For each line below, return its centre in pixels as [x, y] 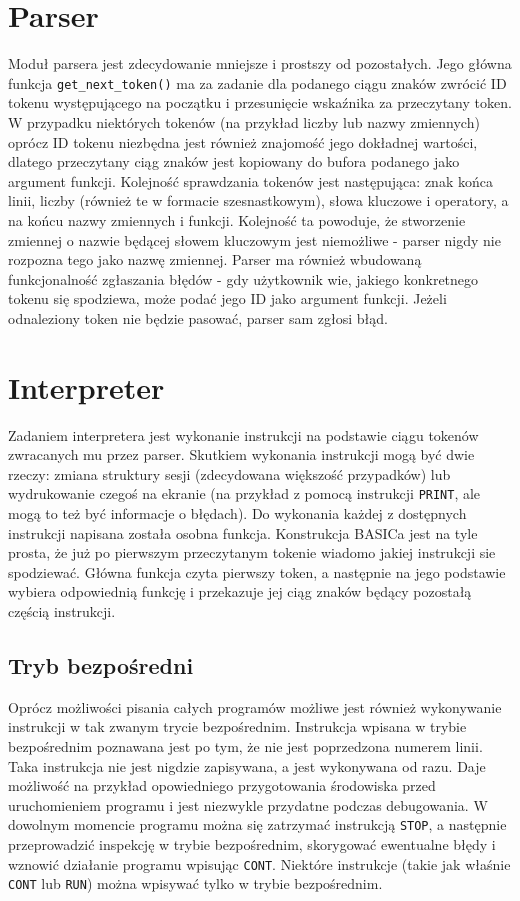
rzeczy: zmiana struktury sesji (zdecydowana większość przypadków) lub [229, 473]
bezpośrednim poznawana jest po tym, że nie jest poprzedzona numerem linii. [245, 746]
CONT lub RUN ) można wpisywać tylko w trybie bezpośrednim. [195, 883]
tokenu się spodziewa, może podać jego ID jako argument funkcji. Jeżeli [227, 298]
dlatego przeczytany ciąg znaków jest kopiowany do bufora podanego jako [234, 161]
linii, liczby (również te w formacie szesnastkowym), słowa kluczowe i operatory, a [258, 200]
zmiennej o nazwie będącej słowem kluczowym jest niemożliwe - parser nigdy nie [254, 239]
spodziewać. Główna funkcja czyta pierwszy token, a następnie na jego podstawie [257, 571]
